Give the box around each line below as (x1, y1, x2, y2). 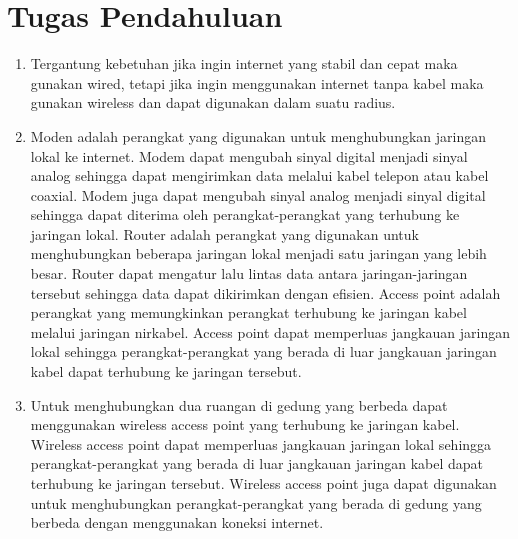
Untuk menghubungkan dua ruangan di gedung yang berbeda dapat (30, 394, 448, 415)
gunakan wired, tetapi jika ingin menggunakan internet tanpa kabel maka (30, 72, 484, 93)
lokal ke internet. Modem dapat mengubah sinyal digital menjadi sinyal (30, 145, 468, 166)
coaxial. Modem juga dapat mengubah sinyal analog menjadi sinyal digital (30, 184, 486, 205)
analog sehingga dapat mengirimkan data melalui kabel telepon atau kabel (30, 165, 489, 186)
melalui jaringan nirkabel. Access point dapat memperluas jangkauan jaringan (30, 321, 510, 342)
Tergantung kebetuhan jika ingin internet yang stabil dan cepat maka (30, 53, 458, 74)
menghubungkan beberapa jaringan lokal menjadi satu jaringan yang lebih (30, 243, 487, 264)
